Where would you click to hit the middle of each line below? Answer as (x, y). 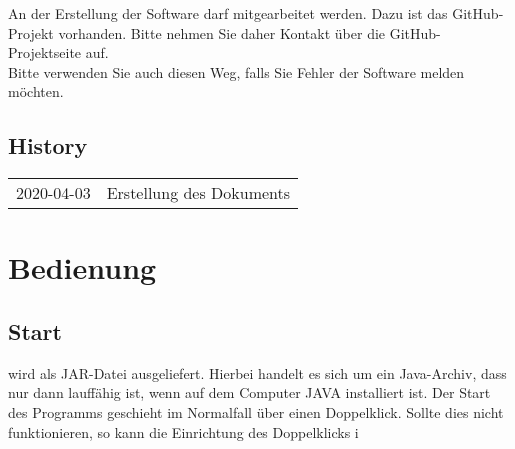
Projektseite (45, 52)
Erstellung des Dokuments (198, 193)
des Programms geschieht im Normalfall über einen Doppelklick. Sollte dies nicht (256, 411)
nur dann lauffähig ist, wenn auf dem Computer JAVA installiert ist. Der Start (249, 392)
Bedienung (82, 267)
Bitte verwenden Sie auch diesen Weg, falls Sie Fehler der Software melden (236, 71)
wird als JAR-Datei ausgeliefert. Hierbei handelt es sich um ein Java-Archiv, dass (257, 372)
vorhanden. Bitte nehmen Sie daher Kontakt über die (222, 32)
